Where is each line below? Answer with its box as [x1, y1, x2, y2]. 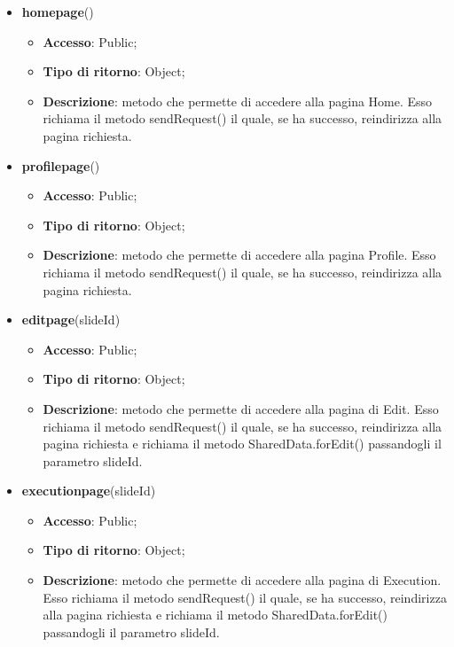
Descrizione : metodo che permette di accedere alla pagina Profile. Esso [43, 246, 436, 264]
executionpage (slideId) [21, 481, 156, 500]
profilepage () [21, 156, 100, 175]
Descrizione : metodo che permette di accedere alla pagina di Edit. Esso [43, 399, 439, 417]
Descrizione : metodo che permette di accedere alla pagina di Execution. [43, 571, 442, 589]
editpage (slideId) [21, 310, 121, 329]
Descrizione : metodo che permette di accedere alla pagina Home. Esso [43, 91, 433, 110]
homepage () [21, 3, 94, 20]
